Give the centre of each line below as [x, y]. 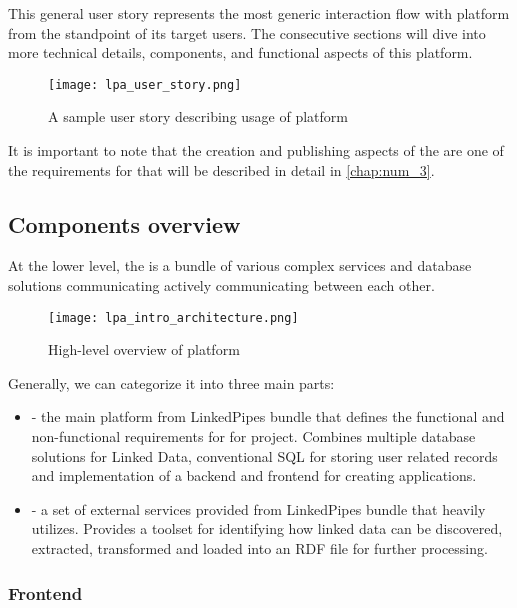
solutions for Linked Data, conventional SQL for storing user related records [264, 455]
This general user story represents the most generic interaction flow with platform [259, 13]
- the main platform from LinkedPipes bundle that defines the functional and [268, 416]
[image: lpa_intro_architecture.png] [173, 317]
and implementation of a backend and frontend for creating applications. [254, 475]
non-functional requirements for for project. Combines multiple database [253, 436]
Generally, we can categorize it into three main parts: [171, 382]
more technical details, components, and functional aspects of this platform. [240, 52]
